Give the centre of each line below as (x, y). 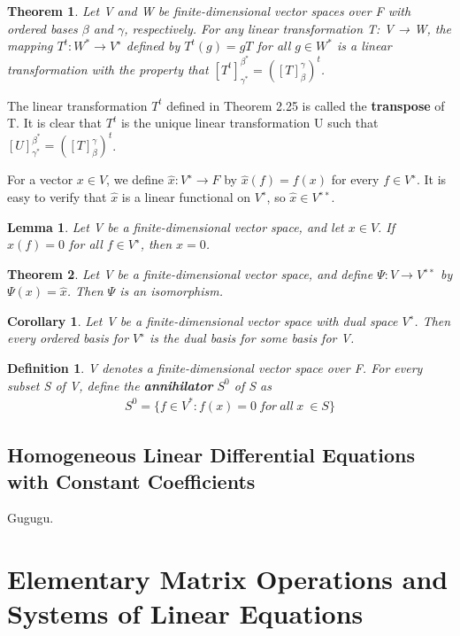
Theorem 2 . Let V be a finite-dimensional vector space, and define (190, 273)
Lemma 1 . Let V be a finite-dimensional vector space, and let (176, 226)
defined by (153, 46)
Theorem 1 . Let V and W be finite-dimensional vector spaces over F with (209, 11)
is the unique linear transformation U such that (249, 123)
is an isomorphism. (171, 291)
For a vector (40, 179)
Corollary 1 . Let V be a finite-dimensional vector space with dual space (203, 320)
